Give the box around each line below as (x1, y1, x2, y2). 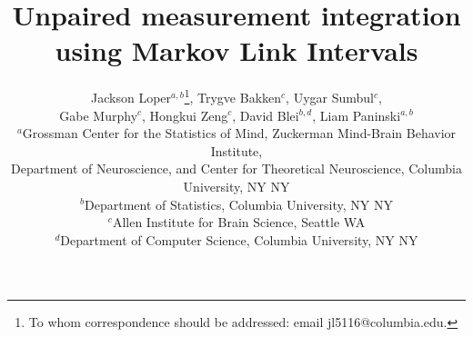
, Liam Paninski (312, 105, 401, 124)
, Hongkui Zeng (142, 105, 228, 124)
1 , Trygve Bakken (184, 85, 282, 106)
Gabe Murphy (59, 105, 138, 124)
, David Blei (232, 105, 299, 124)
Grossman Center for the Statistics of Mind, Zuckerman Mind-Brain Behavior (22, 124, 457, 143)
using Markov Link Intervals (55, 32, 418, 69)
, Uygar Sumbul (286, 87, 374, 106)
